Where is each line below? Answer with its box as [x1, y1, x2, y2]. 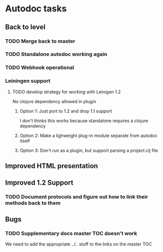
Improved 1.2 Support [5, 179, 74, 187]
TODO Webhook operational [5, 64, 75, 71]
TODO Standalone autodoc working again [5, 51, 108, 58]
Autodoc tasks [5, 3, 67, 14]
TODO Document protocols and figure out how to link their [5, 193, 148, 200]
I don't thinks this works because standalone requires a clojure [19, 118, 149, 124]
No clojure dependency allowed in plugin [12, 98, 96, 104]
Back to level [5, 23, 46, 31]
